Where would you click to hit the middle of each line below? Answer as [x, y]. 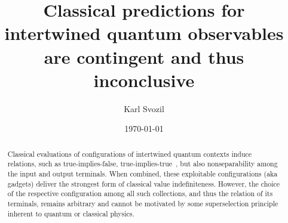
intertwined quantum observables [144, 33]
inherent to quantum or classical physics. [71, 213]
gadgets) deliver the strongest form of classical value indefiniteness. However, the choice [144, 183]
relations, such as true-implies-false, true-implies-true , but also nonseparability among [143, 164]
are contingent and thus [144, 56]
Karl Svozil [144, 108]
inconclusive [144, 80]
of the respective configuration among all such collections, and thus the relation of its [140, 193]
